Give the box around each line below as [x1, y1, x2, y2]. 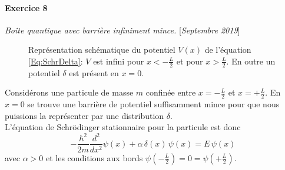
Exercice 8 [5, 1, 48, 13]
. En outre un [226, 55, 276, 67]
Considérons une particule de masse [5, 86, 134, 98]
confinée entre [145, 86, 196, 98]
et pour [176, 55, 203, 67]
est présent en [69, 66, 119, 79]
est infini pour [93, 55, 144, 67]
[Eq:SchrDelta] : [28, 55, 83, 67]
